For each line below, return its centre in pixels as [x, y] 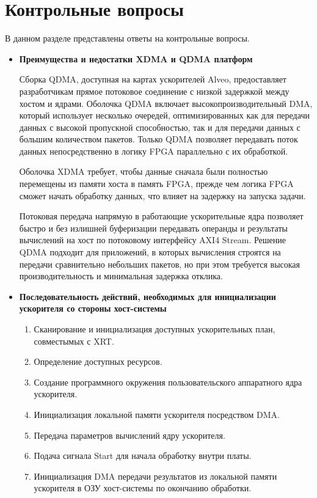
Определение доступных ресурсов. [98, 361]
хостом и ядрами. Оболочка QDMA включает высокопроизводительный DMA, [166, 103]
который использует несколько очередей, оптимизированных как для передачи [164, 115]
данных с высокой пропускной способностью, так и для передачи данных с [160, 127]
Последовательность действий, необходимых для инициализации [148, 296]
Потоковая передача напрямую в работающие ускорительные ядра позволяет [161, 216]
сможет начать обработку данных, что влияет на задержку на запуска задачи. [162, 195]
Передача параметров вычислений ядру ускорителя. [129, 435]
